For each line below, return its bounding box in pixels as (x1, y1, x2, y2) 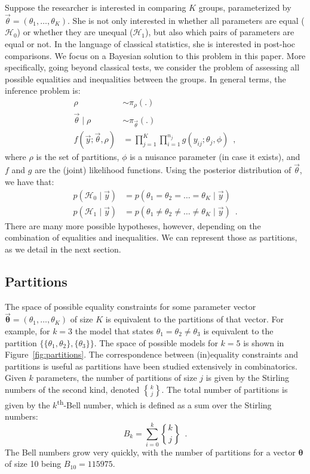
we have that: (5, 175, 54, 187)
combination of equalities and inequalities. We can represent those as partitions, (5, 231, 297, 244)
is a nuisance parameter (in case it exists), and (130, 150, 300, 163)
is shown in (243, 336, 284, 349)
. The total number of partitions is (161, 383, 288, 395)
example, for (5, 324, 50, 337)
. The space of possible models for (94, 336, 218, 349)
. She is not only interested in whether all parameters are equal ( (67, 14, 305, 26)
